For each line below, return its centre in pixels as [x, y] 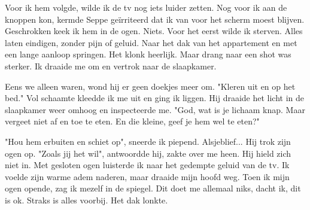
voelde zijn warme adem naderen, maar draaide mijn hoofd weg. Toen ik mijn [147, 176]
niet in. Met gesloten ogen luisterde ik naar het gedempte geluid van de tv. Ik [147, 165]
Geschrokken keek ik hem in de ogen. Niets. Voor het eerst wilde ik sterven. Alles [154, 31]
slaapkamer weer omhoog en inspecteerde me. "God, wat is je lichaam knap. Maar [155, 109]
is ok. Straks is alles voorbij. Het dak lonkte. [86, 200]
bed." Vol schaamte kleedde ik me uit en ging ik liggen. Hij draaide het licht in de [155, 98]
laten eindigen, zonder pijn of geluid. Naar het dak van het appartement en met [151, 42]
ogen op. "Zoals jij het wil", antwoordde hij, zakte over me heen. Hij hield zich [148, 153]
